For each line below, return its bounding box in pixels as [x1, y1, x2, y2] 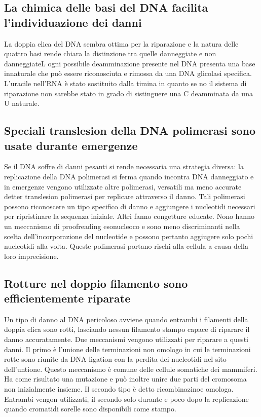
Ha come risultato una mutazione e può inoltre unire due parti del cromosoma [4, 373, 247, 384]
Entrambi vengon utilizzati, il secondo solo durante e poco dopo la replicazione [4, 393, 249, 404]
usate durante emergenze [4, 137, 138, 153]
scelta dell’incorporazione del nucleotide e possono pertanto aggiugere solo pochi [4, 231, 253, 241]
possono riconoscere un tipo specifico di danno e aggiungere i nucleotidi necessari [4, 201, 255, 211]
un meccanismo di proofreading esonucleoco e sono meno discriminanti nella [4, 220, 240, 231]
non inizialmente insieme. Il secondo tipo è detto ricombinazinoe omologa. [4, 384, 234, 394]
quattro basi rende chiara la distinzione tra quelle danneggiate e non [4, 48, 216, 59]
